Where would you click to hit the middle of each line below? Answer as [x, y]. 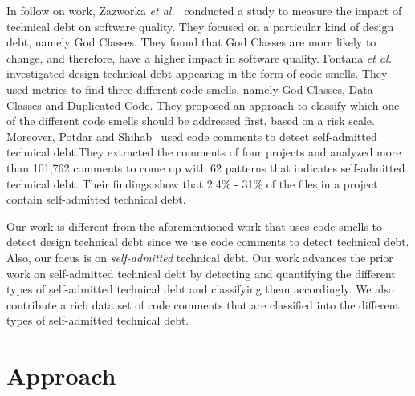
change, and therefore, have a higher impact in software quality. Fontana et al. [199, 57]
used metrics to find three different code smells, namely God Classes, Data [190, 89]
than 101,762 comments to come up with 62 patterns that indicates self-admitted [206, 167]
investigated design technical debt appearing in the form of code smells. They [197, 73]
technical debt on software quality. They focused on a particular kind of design [200, 26]
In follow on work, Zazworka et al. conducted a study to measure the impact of [204, 10]
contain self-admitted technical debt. [96, 199]
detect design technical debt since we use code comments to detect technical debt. [208, 242]
